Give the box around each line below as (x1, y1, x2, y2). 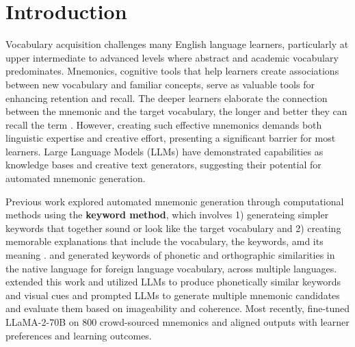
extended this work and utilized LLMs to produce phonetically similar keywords (5, 274, 341, 289)
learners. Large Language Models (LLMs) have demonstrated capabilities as (5, 144, 324, 158)
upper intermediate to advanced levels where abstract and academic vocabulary (5, 50, 339, 64)
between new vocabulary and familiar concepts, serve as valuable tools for (5, 77, 315, 91)
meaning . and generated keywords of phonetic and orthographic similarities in (5, 248, 335, 262)
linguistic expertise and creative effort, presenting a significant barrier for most (5, 131, 336, 145)
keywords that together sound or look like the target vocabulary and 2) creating (5, 220, 341, 235)
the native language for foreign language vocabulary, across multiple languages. (5, 261, 337, 275)
